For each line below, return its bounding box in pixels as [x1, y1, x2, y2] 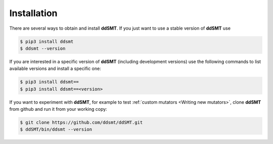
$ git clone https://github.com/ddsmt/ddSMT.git [20, 120, 143, 125]
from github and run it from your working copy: [9, 106, 107, 112]
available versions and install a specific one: [9, 65, 101, 71]
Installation [9, 8, 58, 19]
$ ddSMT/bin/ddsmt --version [20, 126, 93, 132]
